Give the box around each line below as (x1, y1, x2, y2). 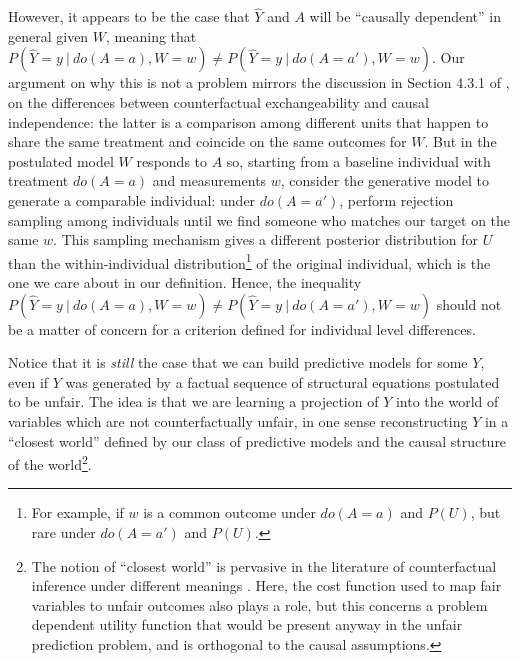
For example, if (31, 502, 124, 523)
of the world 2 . (8, 451, 92, 474)
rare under (31, 522, 96, 542)
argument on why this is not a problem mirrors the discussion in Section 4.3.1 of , (8, 72, 510, 93)
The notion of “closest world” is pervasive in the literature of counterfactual (31, 555, 497, 576)
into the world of (395, 391, 499, 412)
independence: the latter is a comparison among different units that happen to (8, 111, 489, 132)
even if (8, 371, 49, 392)
